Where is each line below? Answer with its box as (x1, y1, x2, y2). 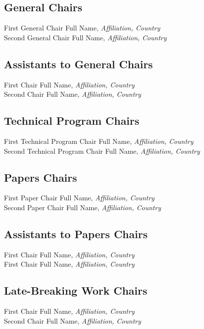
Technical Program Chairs (4, 113, 139, 128)
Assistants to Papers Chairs (4, 226, 148, 241)
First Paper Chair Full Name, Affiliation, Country (4, 192, 154, 203)
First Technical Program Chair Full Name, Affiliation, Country (4, 136, 194, 146)
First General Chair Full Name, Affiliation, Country (4, 23, 160, 33)
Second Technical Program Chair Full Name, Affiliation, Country (4, 145, 200, 156)
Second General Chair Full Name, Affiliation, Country (4, 32, 167, 42)
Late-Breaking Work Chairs (4, 283, 148, 298)
